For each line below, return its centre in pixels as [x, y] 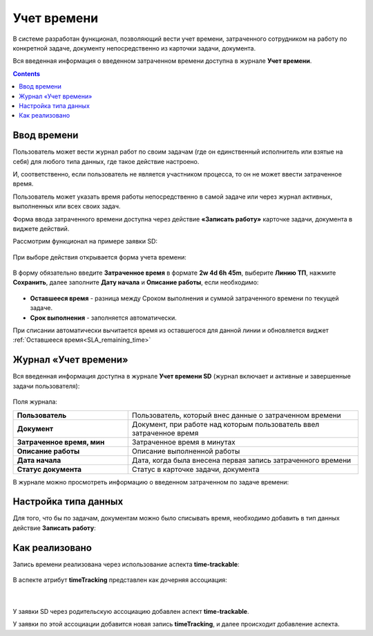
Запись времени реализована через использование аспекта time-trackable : [126, 564]
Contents [27, 73]
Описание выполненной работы [186, 451]
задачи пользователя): [46, 386]
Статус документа [49, 469]
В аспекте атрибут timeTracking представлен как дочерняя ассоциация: [120, 580]
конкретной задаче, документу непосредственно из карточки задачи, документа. [134, 48]
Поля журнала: [35, 402]
